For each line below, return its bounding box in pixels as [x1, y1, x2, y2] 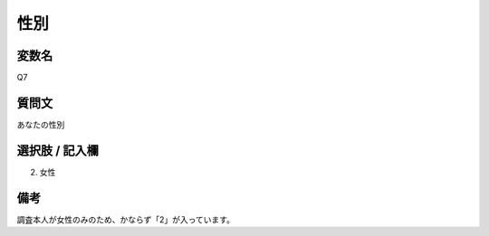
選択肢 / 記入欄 [16, 143, 100, 158]
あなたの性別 [16, 118, 65, 130]
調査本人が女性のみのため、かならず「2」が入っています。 [16, 213, 235, 225]
